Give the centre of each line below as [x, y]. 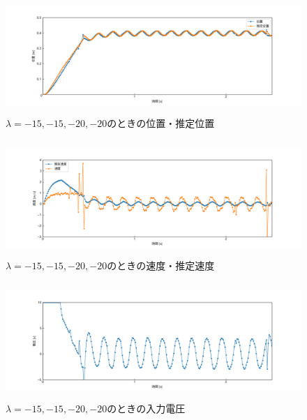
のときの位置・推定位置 [161, 122]
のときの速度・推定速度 [161, 265]
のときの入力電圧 [146, 408]
